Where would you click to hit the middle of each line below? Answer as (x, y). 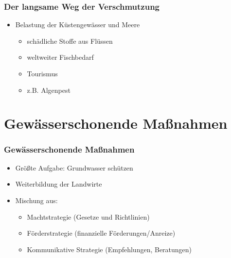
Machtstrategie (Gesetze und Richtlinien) (88, 216)
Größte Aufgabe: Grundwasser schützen (74, 167)
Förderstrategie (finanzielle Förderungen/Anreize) (101, 233)
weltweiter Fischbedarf (60, 57)
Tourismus (42, 73)
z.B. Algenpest (49, 90)
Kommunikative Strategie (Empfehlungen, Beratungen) (109, 249)
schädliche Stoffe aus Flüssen (70, 41)
